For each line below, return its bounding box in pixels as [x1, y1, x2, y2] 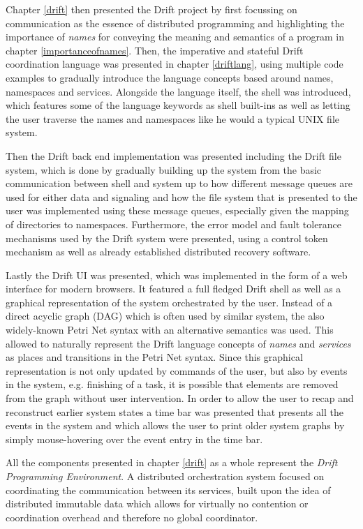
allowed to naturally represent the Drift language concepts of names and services [6, 336, 351, 350]
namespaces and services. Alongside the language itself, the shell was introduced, [6, 84, 351, 98]
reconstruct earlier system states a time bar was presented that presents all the [6, 404, 343, 419]
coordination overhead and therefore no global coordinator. [6, 509, 258, 524]
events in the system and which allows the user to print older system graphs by [6, 418, 345, 433]
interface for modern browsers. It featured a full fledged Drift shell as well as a [6, 281, 341, 296]
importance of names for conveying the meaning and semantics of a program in [6, 29, 345, 44]
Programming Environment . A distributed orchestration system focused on [6, 469, 325, 483]
